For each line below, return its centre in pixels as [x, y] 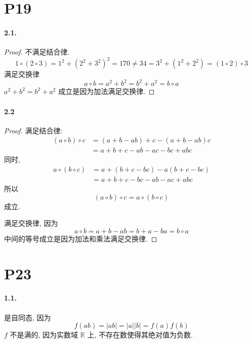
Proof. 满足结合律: [33, 130]
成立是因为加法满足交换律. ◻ [107, 91]
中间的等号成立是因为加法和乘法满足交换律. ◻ [81, 238]
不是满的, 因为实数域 [44, 335]
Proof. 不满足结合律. [37, 52]
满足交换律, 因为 [31, 223]
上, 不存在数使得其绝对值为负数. [140, 335]
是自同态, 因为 [28, 317]
